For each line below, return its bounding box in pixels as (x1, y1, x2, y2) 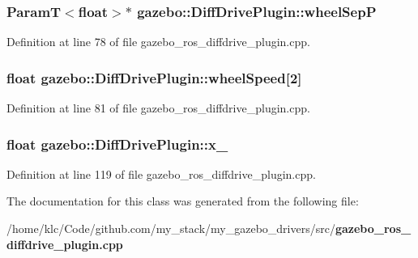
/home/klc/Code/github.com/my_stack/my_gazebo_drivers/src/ (6, 220, 335, 237)
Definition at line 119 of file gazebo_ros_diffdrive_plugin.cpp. (6, 165, 316, 182)
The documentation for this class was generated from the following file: (6, 192, 359, 209)
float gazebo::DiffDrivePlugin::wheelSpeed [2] (6, 67, 302, 87)
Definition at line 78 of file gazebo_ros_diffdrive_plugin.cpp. (6, 33, 310, 50)
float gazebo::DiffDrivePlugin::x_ (6, 133, 228, 154)
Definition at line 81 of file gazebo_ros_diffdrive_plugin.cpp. (6, 99, 310, 116)
